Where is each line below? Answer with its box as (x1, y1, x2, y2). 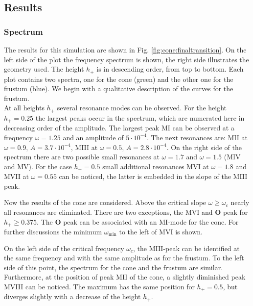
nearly (230, 197, 250, 207)
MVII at (4, 171, 29, 181)
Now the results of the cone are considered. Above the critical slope (4, 197, 207, 207)
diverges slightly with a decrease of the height (4, 291, 141, 302)
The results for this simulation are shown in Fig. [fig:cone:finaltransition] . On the (4, 45, 247, 54)
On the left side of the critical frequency (4, 243, 124, 253)
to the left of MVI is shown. (119, 226, 203, 236)
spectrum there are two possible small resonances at (4, 152, 160, 162)
